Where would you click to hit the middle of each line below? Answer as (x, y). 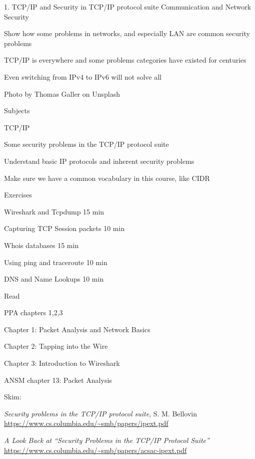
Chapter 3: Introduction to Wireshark (62, 363)
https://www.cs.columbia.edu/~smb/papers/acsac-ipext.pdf (95, 450)
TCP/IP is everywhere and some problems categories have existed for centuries (125, 60)
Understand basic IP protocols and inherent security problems (99, 161)
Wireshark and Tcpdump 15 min (54, 211)
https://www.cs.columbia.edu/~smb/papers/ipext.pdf (86, 423)
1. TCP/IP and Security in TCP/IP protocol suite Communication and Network (128, 7)
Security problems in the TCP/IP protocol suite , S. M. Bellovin (100, 413)
